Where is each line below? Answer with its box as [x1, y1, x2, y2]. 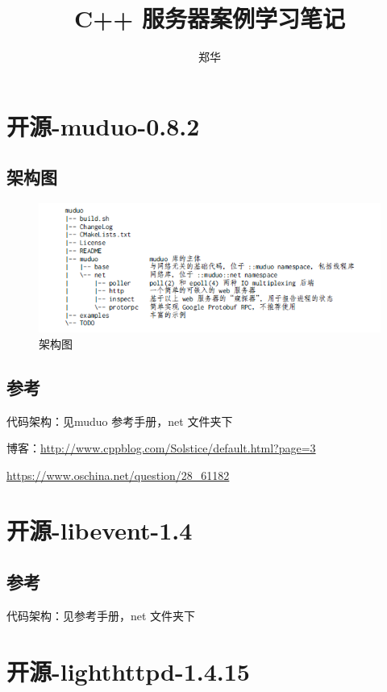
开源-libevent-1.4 [6, 514, 193, 547]
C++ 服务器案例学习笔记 [73, 2, 346, 35]
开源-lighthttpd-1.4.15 [6, 654, 250, 687]
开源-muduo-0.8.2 [6, 109, 200, 142]
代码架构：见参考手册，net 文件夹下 [6, 607, 196, 623]
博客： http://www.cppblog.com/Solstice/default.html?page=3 [6, 440, 316, 456]
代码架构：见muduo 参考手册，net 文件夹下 [6, 412, 233, 429]
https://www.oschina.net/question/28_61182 [6, 466, 230, 483]
